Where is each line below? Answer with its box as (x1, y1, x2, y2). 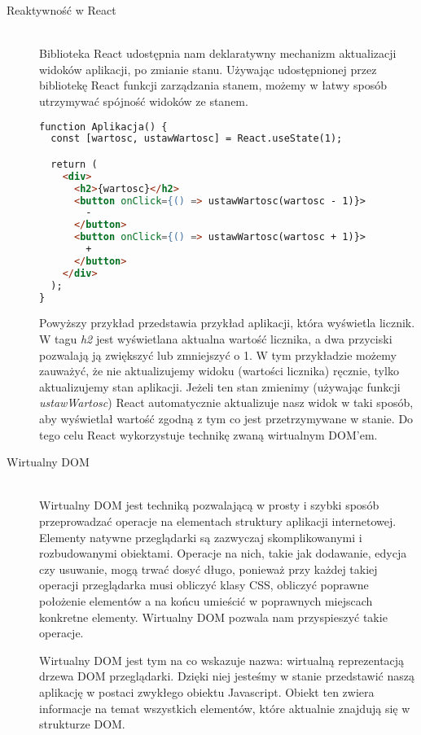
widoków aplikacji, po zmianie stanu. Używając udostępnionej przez (39, 60, 377, 77)
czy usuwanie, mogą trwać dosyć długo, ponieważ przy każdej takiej (39, 560, 378, 577)
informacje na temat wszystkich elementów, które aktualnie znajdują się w (39, 699, 410, 716)
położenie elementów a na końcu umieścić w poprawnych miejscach (39, 592, 373, 609)
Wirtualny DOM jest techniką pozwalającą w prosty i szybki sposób (39, 497, 379, 514)
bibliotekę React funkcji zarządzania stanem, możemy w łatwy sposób (39, 77, 388, 94)
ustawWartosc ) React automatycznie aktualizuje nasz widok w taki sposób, (39, 394, 414, 411)
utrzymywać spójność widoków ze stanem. (39, 92, 248, 109)
